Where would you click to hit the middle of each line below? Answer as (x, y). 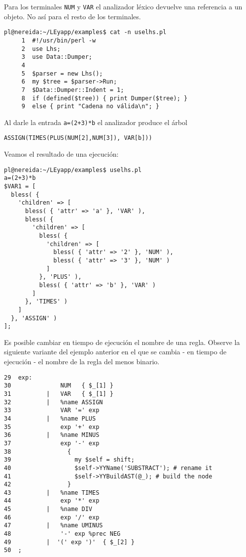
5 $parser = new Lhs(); (62, 73)
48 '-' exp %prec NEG (62, 534)
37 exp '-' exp (52, 443)
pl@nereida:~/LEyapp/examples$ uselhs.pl (73, 170)
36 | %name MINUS (52, 435)
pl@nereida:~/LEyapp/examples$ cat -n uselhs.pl (85, 32)
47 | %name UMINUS (53, 526)
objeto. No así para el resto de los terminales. (72, 16)
